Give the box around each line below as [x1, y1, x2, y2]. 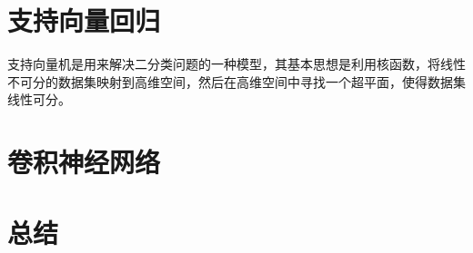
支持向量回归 [7, 2, 161, 39]
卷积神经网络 [7, 143, 161, 180]
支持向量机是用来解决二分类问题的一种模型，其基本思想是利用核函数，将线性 [7, 54, 466, 73]
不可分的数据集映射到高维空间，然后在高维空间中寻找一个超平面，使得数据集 [7, 72, 466, 91]
